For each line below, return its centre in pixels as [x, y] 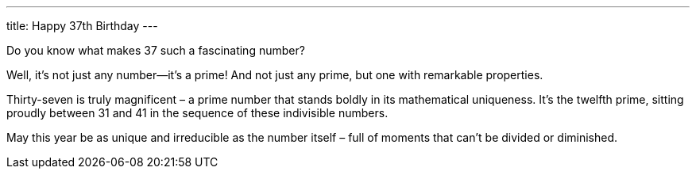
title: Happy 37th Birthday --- [82, 26]
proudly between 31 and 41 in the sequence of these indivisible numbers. [197, 113]
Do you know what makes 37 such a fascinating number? [156, 50]
